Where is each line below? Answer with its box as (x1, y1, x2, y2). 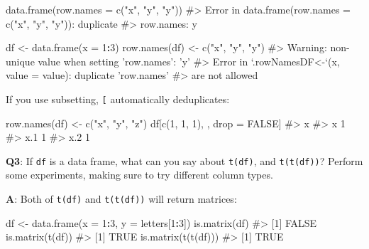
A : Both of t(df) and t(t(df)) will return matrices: (6, 191, 237, 206)
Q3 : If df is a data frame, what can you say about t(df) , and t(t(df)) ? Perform (6, 153, 363, 168)
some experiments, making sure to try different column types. (6, 167, 273, 182)
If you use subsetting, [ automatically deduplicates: (6, 91, 230, 106)
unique (6, 53, 35, 68)
